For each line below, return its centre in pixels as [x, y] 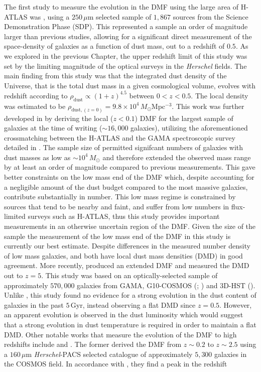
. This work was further [208, 106]
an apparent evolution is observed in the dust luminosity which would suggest [124, 315]
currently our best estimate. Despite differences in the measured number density [127, 246]
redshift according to [36, 95]
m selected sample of [119, 16]
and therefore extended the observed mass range [177, 157]
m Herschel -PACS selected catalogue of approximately [109, 354]
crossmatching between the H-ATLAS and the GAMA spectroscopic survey [120, 137]
